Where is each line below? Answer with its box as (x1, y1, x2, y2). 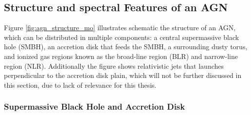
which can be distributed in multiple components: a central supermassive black (4, 32, 239, 42)
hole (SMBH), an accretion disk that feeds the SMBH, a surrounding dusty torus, (4, 41, 248, 52)
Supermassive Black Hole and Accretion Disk (4, 100, 185, 113)
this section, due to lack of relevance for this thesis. (4, 79, 157, 90)
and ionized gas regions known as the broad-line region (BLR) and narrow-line (4, 51, 238, 61)
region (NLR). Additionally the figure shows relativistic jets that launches (4, 60, 224, 71)
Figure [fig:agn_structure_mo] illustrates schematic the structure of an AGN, (4, 22, 236, 33)
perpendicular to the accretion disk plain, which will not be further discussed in (4, 70, 242, 80)
